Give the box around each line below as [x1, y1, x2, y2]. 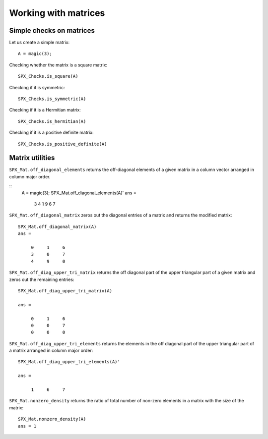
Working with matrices [9, 7, 105, 18]
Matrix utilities [9, 154, 55, 162]
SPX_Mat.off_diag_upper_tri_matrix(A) [18, 288, 113, 293]
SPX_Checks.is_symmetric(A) [18, 96, 86, 102]
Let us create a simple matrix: [9, 40, 70, 46]
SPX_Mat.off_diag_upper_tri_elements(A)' [18, 359, 120, 365]
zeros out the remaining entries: [9, 276, 74, 282]
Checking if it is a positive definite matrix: [9, 129, 94, 136]
